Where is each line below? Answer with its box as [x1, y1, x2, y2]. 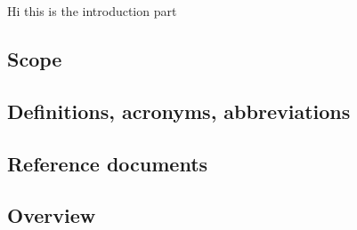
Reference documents [7, 149, 208, 177]
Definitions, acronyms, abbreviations [7, 97, 351, 124]
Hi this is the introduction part [7, 2, 177, 20]
